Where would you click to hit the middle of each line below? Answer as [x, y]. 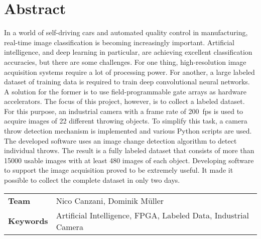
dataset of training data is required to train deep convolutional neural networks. [127, 82]
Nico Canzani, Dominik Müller [110, 200]
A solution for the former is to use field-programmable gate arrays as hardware [125, 91]
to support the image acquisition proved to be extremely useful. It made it [119, 170]
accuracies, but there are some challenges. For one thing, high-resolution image [125, 62]
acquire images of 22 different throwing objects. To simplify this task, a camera [126, 121]
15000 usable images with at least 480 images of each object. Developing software [129, 160]
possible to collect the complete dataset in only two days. [92, 180]
